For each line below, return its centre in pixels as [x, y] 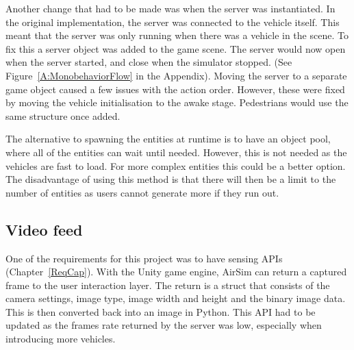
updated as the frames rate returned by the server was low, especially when [164, 325]
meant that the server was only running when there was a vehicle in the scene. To [177, 35]
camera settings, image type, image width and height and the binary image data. [176, 298]
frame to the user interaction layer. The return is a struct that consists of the [168, 285]
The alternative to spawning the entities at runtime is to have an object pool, [168, 139]
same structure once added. [63, 115]
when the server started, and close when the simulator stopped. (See [149, 62]
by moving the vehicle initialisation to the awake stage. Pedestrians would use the [177, 102]
